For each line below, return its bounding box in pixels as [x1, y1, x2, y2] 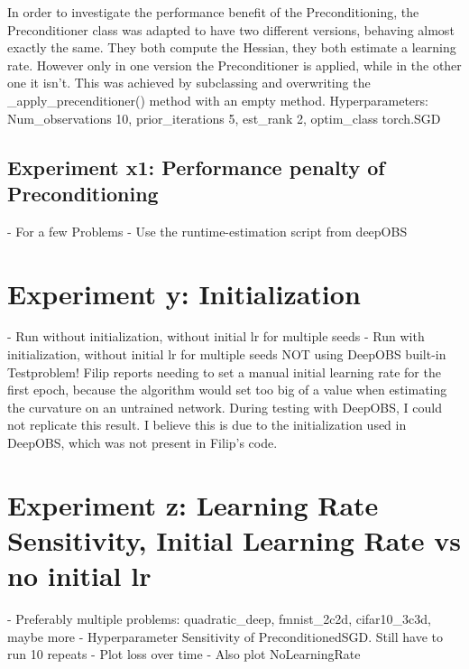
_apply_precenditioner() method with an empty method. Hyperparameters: [7, 90, 428, 109]
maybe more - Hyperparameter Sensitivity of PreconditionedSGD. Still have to [7, 627, 444, 646]
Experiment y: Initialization [7, 274, 361, 311]
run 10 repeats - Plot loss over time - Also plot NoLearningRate [7, 645, 361, 664]
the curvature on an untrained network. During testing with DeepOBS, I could [7, 397, 442, 416]
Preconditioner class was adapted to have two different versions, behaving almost [7, 20, 455, 39]
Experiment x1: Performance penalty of [7, 153, 385, 181]
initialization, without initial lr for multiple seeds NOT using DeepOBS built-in [7, 345, 446, 364]
